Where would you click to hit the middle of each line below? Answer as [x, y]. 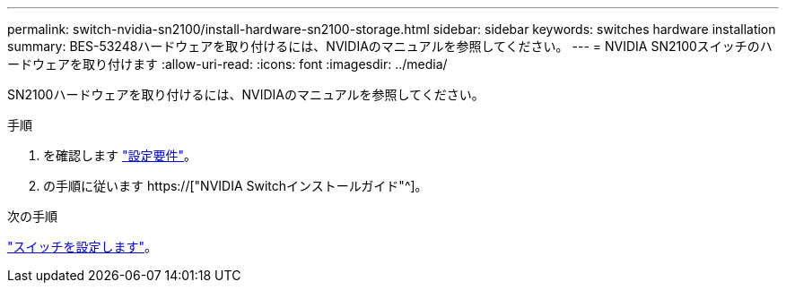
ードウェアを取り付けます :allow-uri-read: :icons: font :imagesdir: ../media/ [227, 64]
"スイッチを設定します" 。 [83, 247]
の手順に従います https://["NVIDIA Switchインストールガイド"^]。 [236, 186]
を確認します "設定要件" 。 [120, 155]
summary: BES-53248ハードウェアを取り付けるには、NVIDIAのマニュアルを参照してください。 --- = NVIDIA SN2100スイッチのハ [390, 46]
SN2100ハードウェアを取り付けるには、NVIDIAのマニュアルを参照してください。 [246, 94]
